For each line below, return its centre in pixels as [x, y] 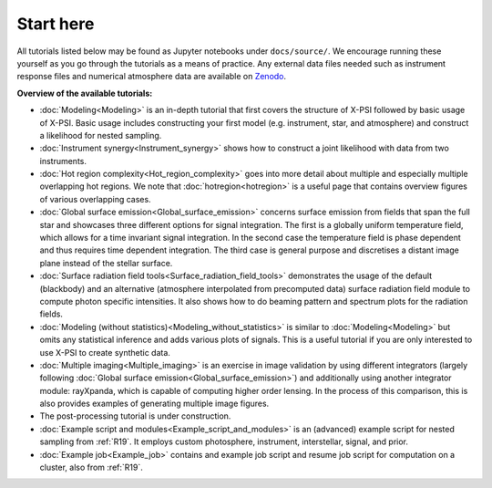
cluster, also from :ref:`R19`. [91, 467]
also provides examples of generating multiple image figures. [154, 404]
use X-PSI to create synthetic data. [105, 352]
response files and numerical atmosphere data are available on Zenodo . [152, 77]
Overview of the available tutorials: [85, 93]
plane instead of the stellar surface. [106, 263]
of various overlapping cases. [95, 199]
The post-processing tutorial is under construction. [135, 416]
